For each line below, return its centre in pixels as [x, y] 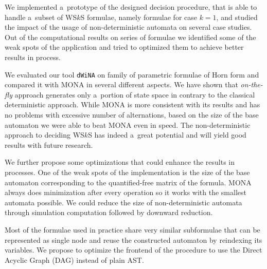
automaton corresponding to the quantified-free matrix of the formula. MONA [128, 182]
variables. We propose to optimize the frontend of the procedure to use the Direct [133, 250]
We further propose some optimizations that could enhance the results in [120, 162]
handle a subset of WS [41, 17]
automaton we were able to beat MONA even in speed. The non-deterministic [128, 124]
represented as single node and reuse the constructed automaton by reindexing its [133, 239]
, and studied [237, 17]
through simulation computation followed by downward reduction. [109, 212]
